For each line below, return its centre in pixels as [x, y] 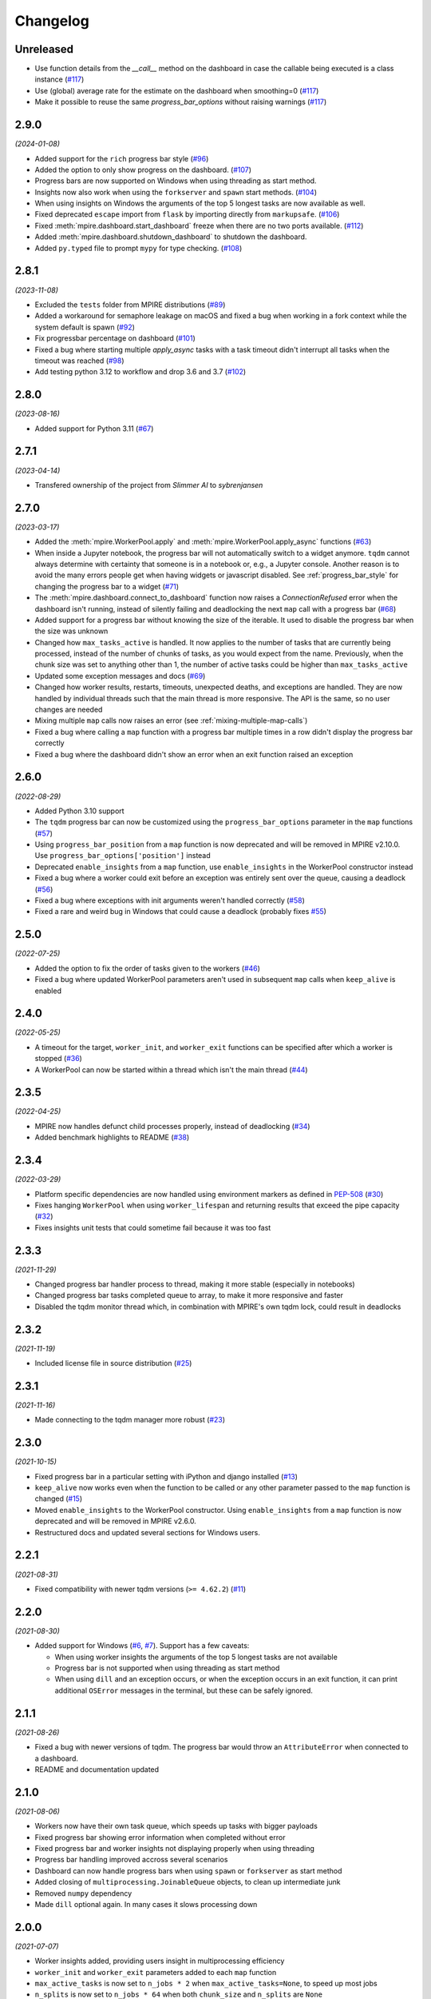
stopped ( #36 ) [59, 1059]
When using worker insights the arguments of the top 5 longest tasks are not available [196, 1657]
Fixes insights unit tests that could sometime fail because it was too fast [153, 1227]
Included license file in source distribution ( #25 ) [113, 1363]
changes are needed [69, 710]
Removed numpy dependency [83, 1893]
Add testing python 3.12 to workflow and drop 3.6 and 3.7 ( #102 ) [140, 372]
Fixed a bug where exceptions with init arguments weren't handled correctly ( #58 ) [170, 900]
